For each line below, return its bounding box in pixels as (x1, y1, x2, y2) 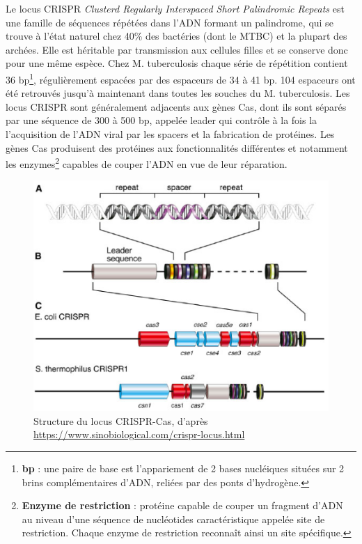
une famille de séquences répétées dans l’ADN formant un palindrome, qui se (6, 15, 333, 29)
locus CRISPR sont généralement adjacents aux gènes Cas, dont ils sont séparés (6, 99, 347, 114)
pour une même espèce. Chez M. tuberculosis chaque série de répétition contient (6, 56, 348, 70)
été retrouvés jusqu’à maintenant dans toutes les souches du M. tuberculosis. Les (6, 86, 350, 100)
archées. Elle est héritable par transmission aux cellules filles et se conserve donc (6, 42, 348, 56)
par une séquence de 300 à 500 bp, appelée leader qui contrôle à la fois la (6, 113, 317, 127)
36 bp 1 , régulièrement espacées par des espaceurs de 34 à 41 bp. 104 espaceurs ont (6, 70, 356, 86)
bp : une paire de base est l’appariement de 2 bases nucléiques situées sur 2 (22, 460, 345, 475)
